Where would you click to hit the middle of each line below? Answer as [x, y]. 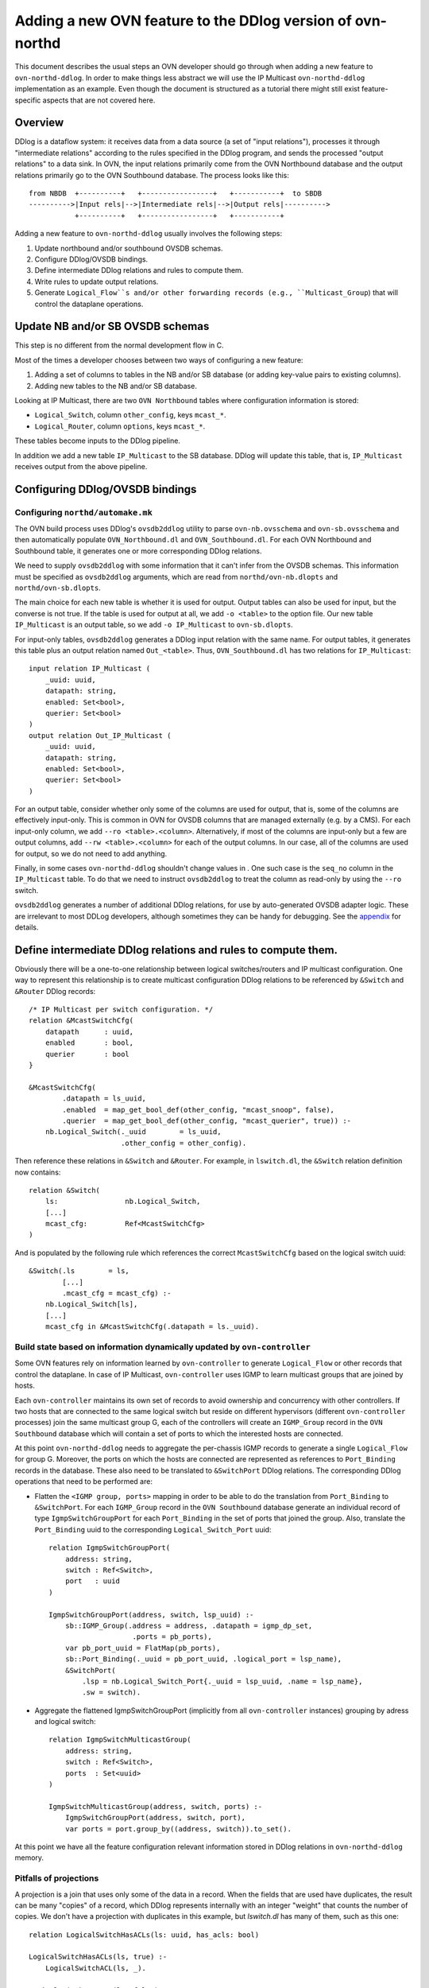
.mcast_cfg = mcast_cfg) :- [117, 1293]
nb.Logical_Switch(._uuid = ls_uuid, [133, 1132]
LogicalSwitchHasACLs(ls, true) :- [98, 1957]
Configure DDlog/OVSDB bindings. [91, 259]
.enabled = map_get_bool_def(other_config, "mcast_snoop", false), [199, 1110]
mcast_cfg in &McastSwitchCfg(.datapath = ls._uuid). [152, 1327]
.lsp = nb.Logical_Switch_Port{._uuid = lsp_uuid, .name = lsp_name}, [222, 1681]
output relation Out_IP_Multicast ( [100, 735]
